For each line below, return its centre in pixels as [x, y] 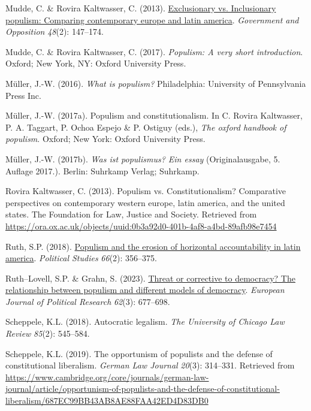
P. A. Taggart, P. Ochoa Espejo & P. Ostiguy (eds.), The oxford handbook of [146, 127]
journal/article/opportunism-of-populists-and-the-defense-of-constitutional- [143, 389]
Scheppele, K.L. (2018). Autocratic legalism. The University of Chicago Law [145, 321]
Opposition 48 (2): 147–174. [55, 31]
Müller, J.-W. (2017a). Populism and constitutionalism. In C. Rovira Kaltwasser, [154, 115]
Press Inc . [23, 95]
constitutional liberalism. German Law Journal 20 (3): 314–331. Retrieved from [150, 365]
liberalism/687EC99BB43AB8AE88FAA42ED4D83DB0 [107, 401]
